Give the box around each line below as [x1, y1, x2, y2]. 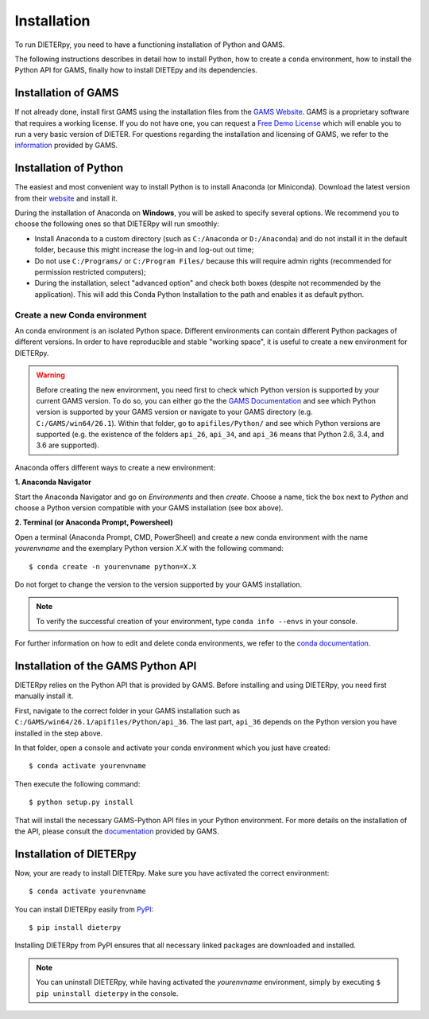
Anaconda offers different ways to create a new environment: [14, 463, 216, 472]
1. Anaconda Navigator [14, 478, 91, 487]
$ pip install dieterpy [29, 923, 122, 932]
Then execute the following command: [14, 779, 141, 788]
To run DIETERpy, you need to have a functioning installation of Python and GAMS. [14, 40, 285, 49]
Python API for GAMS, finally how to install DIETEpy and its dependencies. [14, 65, 258, 75]
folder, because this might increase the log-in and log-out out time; [34, 245, 254, 255]
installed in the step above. [14, 728, 103, 738]
